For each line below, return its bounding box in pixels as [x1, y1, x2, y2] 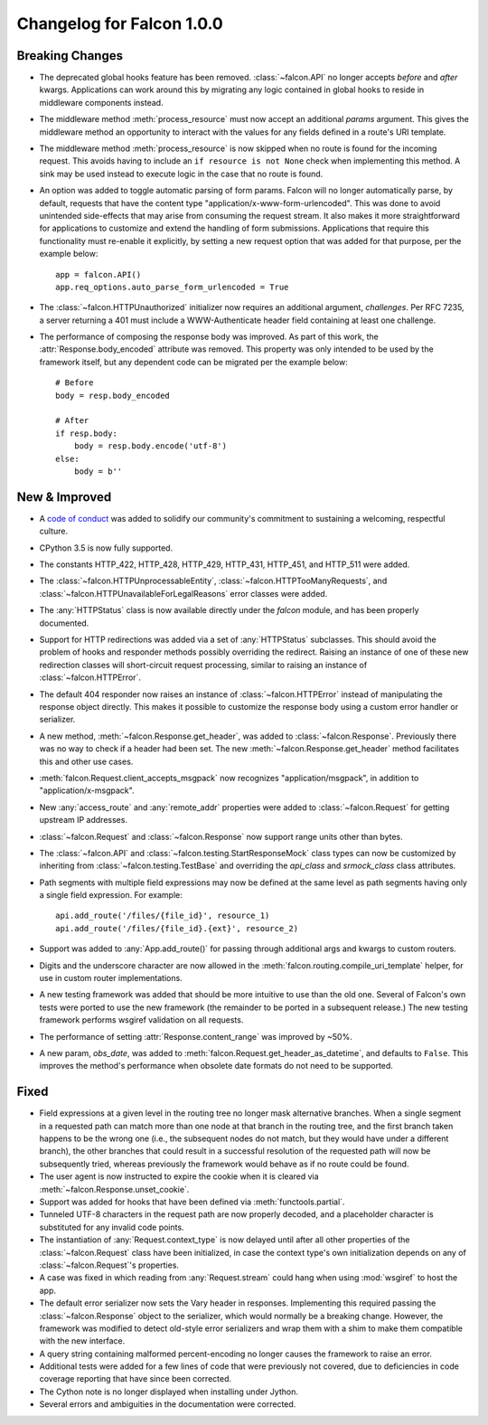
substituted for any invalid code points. [39, 1222, 184, 1232]
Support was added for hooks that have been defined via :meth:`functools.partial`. [39, 1196, 345, 1207]
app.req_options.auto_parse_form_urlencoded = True [55, 281, 289, 292]
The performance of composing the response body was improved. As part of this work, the [39, 331, 379, 343]
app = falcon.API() [55, 269, 142, 279]
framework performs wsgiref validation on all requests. [39, 1014, 244, 1025]
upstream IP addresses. [39, 815, 128, 826]
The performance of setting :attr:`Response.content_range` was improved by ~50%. [39, 1031, 352, 1042]
